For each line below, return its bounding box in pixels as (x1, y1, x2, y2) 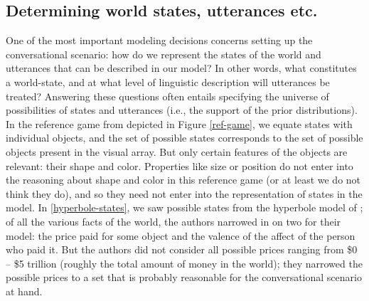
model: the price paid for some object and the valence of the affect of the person (6, 228, 355, 243)
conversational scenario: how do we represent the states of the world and (6, 46, 321, 61)
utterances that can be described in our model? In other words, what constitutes (6, 60, 357, 75)
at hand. (6, 283, 43, 298)
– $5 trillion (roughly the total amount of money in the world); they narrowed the (6, 255, 363, 270)
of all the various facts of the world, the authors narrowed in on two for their (6, 213, 341, 228)
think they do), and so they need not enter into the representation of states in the (6, 186, 363, 201)
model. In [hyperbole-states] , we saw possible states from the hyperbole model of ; (6, 200, 363, 215)
